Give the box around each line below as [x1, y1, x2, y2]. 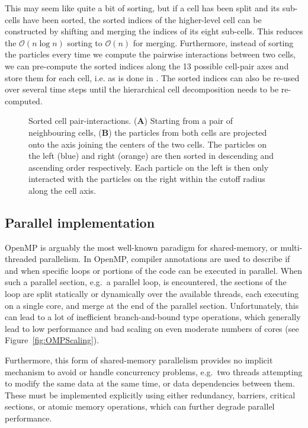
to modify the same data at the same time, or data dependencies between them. [5, 377, 295, 389]
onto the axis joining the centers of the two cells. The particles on [28, 138, 267, 150]
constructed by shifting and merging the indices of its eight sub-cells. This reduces [5, 25, 303, 37]
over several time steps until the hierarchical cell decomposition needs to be [5, 83, 279, 95]
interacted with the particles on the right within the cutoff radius [28, 173, 265, 185]
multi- [280, 241, 303, 253]
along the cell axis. [28, 184, 97, 196]
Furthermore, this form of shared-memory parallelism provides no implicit [5, 354, 273, 366]
